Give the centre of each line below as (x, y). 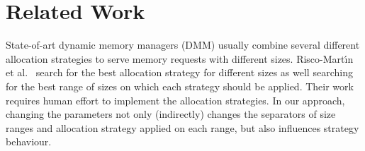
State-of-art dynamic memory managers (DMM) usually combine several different (183, 45)
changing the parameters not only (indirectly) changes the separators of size (171, 114)
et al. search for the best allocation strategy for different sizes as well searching (179, 72)
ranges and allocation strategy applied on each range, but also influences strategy (182, 127)
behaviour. (29, 141)
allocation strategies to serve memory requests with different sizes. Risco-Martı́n (180, 58)
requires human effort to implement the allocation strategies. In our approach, (175, 100)
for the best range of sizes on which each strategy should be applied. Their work (180, 86)
